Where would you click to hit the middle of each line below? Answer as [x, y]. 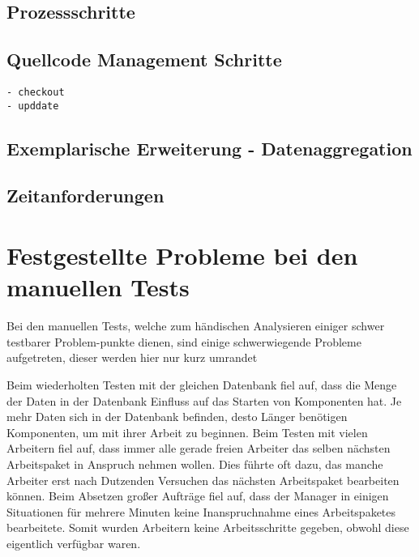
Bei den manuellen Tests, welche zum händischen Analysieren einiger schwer [196, 326]
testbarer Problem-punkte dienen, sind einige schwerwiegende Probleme [184, 341]
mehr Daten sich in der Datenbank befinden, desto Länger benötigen [177, 417]
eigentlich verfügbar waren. [74, 543]
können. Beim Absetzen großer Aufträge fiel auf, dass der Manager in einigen [198, 496]
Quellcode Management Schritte [144, 60]
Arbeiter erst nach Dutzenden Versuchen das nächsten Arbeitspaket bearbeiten [203, 480]
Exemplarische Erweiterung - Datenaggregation [209, 148]
